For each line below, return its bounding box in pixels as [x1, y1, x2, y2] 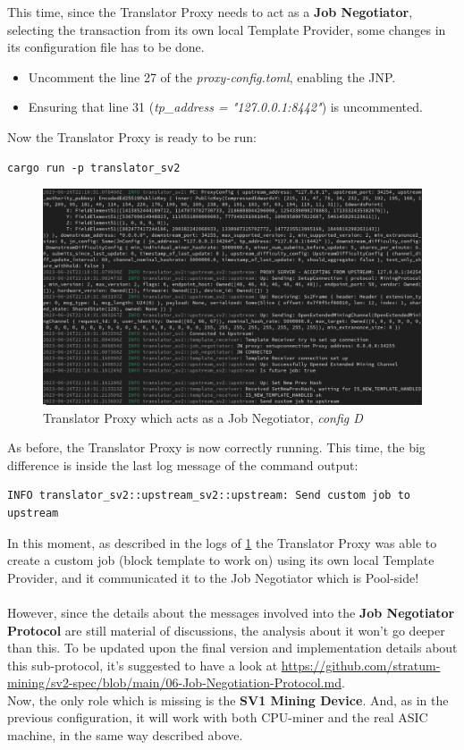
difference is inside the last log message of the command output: [7, 455, 359, 474]
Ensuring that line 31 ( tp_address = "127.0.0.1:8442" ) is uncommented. [28, 97, 423, 116]
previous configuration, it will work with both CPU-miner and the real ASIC [7, 708, 428, 727]
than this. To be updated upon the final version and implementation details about [7, 638, 458, 657]
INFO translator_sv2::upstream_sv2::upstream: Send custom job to [7, 489, 411, 502]
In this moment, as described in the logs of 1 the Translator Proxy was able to [7, 533, 437, 552]
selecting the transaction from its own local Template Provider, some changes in [7, 20, 446, 38]
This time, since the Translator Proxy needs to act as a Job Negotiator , [7, 3, 413, 21]
